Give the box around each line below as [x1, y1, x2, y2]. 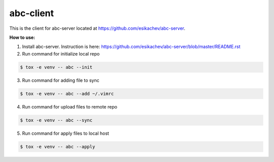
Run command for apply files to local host [22, 130, 109, 136]
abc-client [9, 8, 54, 19]
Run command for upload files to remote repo [22, 103, 118, 110]
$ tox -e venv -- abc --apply [20, 144, 95, 149]
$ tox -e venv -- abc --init [20, 64, 93, 70]
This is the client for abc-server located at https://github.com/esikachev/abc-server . [9, 25, 185, 31]
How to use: [9, 34, 36, 40]
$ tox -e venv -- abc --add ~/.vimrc [20, 91, 114, 96]
